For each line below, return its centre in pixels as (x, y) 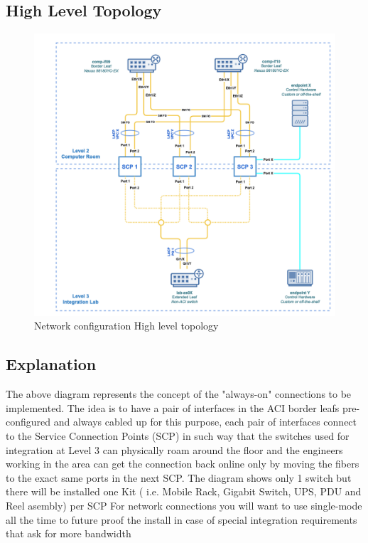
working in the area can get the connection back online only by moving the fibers (183, 464)
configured (28, 422)
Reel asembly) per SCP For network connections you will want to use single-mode (184, 506)
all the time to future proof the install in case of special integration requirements (182, 519)
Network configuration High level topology (126, 326)
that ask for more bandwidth (69, 533)
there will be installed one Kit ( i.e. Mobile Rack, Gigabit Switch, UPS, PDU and (184, 491)
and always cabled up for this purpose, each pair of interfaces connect (205, 422)
